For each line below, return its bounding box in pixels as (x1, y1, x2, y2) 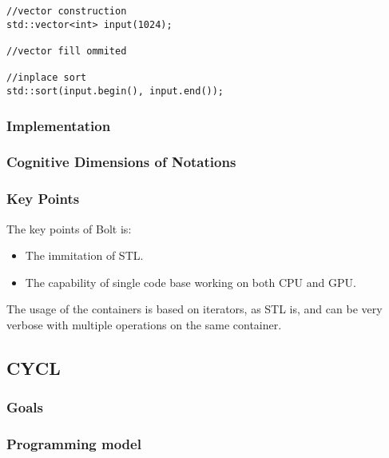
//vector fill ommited (6, 45, 127, 57)
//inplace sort (6, 72, 87, 84)
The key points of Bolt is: (6, 220, 132, 237)
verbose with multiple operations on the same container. (6, 316, 282, 333)
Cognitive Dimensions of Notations (6, 152, 236, 172)
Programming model (6, 434, 141, 454)
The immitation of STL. (25, 247, 144, 264)
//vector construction (6, 6, 127, 17)
